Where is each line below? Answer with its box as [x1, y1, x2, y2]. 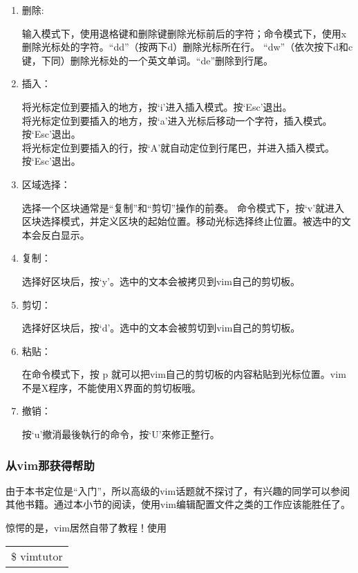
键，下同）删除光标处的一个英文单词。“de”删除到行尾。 [21, 53, 274, 67]
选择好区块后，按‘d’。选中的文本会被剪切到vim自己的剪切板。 [21, 320, 301, 335]
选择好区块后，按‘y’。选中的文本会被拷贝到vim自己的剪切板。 [21, 273, 300, 288]
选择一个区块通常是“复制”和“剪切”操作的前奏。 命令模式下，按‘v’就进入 [21, 200, 345, 215]
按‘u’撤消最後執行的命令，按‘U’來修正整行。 [21, 427, 220, 442]
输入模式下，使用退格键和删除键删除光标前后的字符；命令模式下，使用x [21, 26, 347, 40]
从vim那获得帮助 [6, 456, 95, 473]
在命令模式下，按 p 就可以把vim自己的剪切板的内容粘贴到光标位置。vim [21, 367, 346, 381]
